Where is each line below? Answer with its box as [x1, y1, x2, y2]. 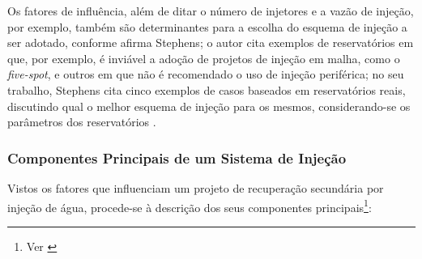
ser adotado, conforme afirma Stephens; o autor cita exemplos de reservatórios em [7, 34, 414, 51]
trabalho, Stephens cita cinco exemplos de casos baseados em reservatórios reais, [7, 81, 406, 98]
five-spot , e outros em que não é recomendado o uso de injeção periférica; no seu [7, 66, 404, 83]
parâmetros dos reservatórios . [7, 113, 156, 130]
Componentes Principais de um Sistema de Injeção [7, 147, 347, 168]
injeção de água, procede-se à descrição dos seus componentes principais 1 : [7, 196, 372, 215]
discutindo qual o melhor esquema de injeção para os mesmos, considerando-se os [7, 97, 411, 114]
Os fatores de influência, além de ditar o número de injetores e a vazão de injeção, [7, 2, 414, 19]
